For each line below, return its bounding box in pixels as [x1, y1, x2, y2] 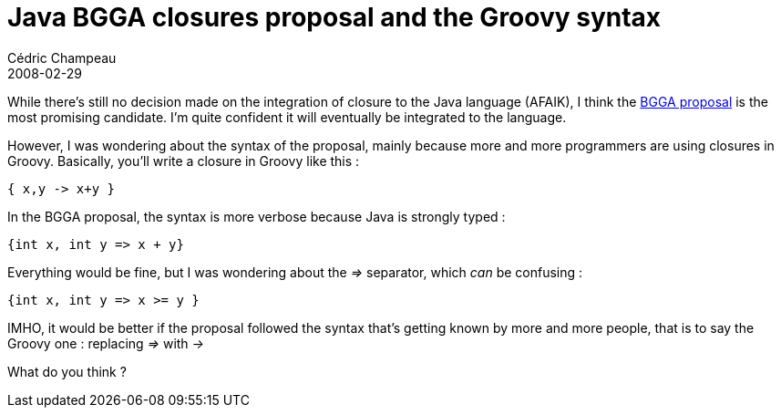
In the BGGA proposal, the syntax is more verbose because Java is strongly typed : [7, 208, 506, 224]
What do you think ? [7, 363, 127, 379]
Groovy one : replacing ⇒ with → [7, 335, 204, 351]
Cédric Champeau [7, 49, 117, 66]
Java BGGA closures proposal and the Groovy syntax [7, 2, 662, 33]
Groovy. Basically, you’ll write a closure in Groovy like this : [7, 152, 360, 169]
